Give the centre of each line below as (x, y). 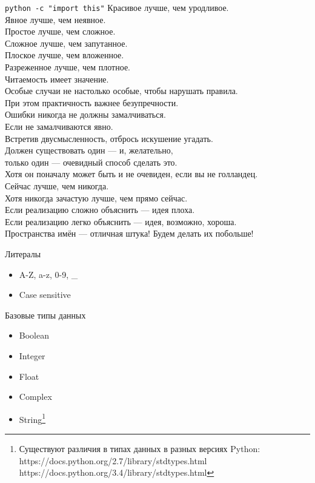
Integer (32, 355)
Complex (35, 397)
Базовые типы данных (45, 315)
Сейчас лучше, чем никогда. (57, 185)
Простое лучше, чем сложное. (60, 31)
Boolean (34, 335)
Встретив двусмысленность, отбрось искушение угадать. (109, 138)
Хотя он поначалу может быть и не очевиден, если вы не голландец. (131, 174)
